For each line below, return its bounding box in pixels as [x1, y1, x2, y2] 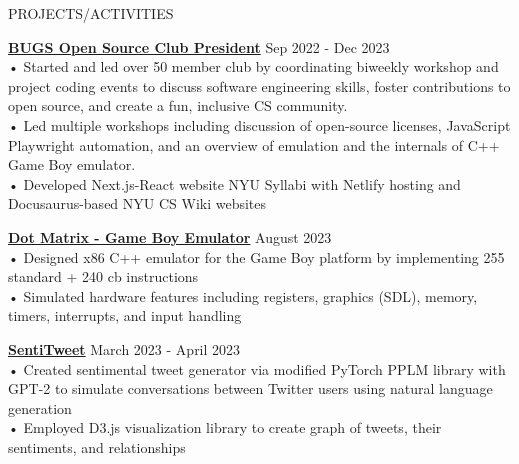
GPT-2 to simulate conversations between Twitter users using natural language [8, 378, 493, 399]
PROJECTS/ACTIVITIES [8, 3, 174, 23]
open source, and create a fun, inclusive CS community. [8, 95, 348, 116]
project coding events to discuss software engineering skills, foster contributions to [8, 75, 511, 96]
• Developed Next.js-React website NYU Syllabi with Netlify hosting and [8, 173, 461, 194]
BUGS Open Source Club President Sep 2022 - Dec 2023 [8, 36, 390, 57]
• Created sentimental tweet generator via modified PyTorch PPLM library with [8, 358, 506, 379]
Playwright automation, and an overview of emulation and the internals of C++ [8, 134, 500, 155]
